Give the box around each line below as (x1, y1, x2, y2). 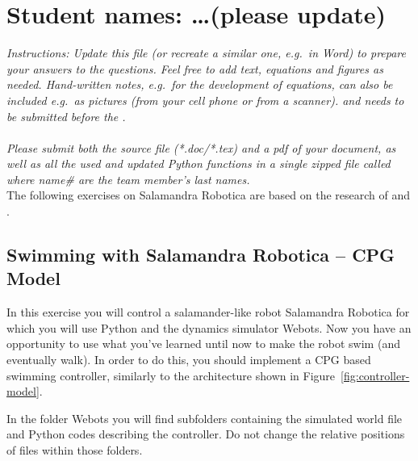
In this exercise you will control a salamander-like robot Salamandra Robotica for (6, 304, 410, 321)
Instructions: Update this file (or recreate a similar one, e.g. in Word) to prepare (6, 44, 406, 61)
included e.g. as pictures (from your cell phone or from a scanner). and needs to (6, 91, 404, 108)
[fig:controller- (341, 367, 410, 383)
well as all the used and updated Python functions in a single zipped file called (6, 155, 391, 172)
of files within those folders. (6, 442, 143, 458)
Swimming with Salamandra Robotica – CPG (6, 242, 395, 267)
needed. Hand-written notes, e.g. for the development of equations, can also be (6, 76, 393, 93)
